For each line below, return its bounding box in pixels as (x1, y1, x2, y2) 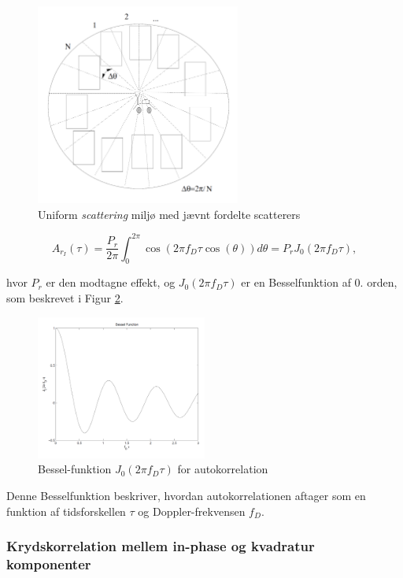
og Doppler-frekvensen (138, 502, 246, 519)
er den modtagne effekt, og (46, 274, 176, 291)
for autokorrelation (177, 461, 268, 477)
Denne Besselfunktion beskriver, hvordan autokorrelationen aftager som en (6, 487, 366, 504)
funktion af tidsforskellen (6, 502, 126, 519)
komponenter (6, 554, 91, 574)
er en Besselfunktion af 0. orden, (241, 274, 397, 291)
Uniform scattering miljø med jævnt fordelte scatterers (38, 206, 301, 222)
